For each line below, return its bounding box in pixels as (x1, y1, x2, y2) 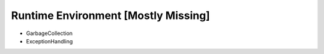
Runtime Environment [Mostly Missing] (11, 9, 210, 22)
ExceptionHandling (26, 37, 73, 45)
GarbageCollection (26, 30, 73, 37)
